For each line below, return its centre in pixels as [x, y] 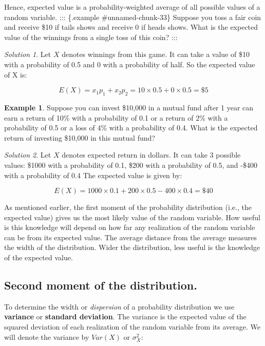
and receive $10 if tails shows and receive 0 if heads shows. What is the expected [131, 27]
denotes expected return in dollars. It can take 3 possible [151, 155]
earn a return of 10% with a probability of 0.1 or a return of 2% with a [116, 117]
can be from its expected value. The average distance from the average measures [130, 237]
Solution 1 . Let [28, 54]
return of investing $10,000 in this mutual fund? [80, 137]
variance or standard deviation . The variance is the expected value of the [125, 316]
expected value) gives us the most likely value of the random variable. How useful [132, 217]
